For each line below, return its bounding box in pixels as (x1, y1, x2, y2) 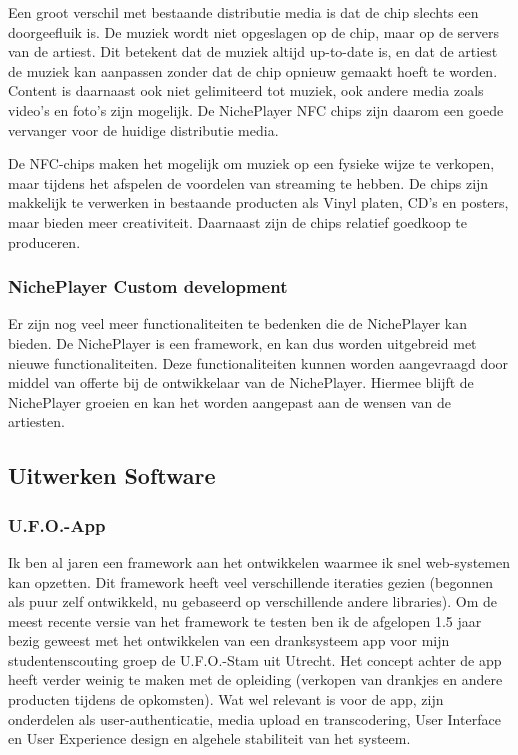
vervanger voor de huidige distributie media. (8, 119, 279, 140)
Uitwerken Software (8, 460, 216, 491)
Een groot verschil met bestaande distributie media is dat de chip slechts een (8, 2, 479, 22)
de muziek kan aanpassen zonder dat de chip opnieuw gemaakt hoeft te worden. (8, 60, 498, 81)
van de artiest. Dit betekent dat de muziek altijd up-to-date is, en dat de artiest (8, 41, 498, 62)
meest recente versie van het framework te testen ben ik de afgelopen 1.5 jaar (8, 610, 482, 631)
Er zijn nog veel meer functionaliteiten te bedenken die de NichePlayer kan (8, 313, 468, 334)
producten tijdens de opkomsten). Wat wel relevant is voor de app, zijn (8, 689, 444, 710)
